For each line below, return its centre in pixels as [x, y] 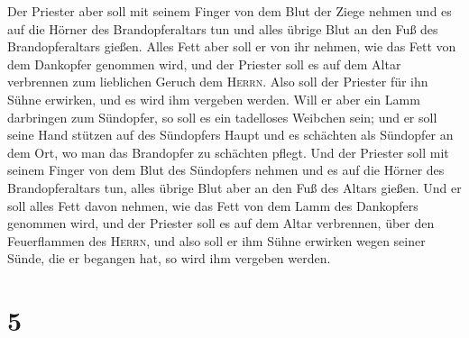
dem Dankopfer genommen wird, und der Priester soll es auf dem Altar [204, 64]
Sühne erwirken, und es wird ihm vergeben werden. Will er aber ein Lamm [214, 99]
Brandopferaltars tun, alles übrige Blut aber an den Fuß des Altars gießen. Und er [234, 187]
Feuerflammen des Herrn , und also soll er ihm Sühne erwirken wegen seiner [216, 240]
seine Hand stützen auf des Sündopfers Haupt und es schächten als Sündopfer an [230, 135]
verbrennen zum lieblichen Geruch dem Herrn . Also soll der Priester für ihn [218, 82]
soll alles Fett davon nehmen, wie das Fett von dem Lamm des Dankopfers [213, 205]
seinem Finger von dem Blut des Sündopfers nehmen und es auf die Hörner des [226, 170]
